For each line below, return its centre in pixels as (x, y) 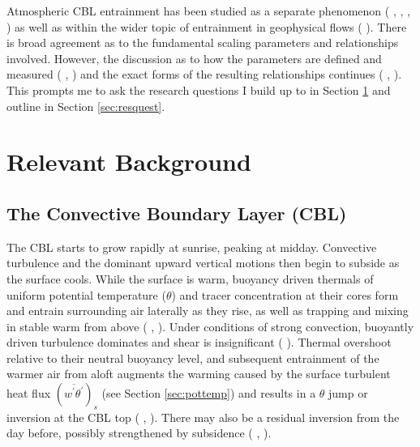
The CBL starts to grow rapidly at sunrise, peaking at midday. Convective (192, 247)
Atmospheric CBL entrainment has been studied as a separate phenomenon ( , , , (208, 11)
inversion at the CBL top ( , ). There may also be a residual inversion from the (203, 417)
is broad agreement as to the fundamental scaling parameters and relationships (203, 43)
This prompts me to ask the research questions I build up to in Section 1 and (199, 89)
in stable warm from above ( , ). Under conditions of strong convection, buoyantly (210, 326)
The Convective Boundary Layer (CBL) (177, 213)
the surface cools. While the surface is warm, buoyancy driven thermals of (190, 278)
